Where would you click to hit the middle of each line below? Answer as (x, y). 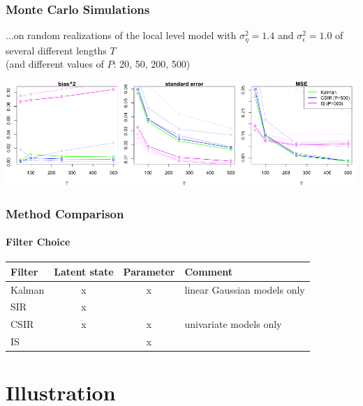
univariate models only (233, 324)
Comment (209, 271)
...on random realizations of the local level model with (121, 35)
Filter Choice (38, 242)
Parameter (149, 271)
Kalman (28, 289)
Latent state (84, 271)
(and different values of (55, 64)
